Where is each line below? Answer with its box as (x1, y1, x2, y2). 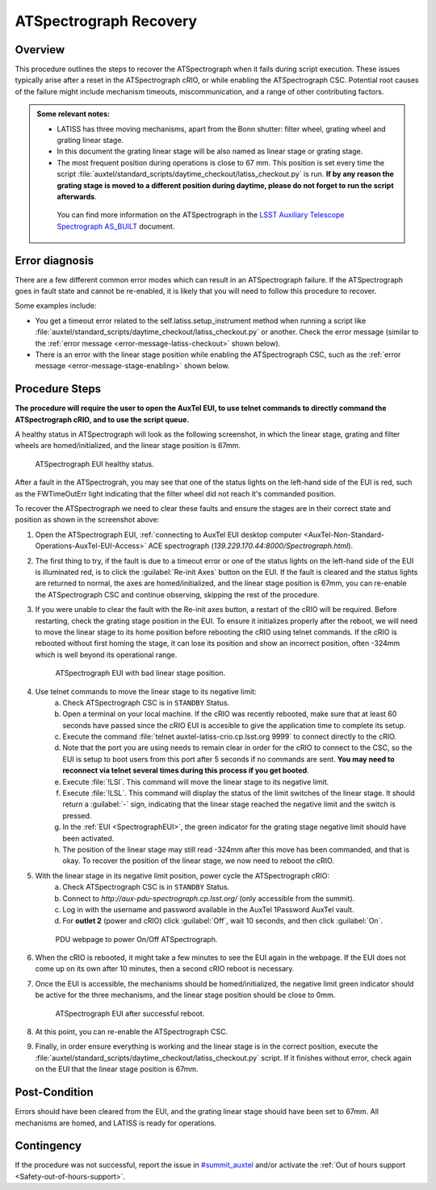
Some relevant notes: (36, 109, 111, 119)
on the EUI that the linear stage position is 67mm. (35, 1064, 199, 1074)
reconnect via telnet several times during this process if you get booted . (62, 765, 310, 775)
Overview (15, 43, 65, 57)
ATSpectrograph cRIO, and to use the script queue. (15, 414, 190, 424)
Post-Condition (15, 1086, 94, 1100)
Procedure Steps (15, 382, 101, 396)
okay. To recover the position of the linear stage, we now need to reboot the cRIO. (62, 856, 335, 865)
